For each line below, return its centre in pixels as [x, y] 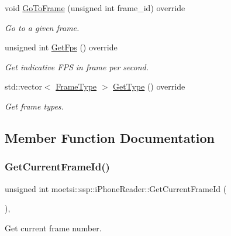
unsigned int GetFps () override [61, 47]
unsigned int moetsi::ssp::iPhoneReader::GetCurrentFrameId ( [116, 188]
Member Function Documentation [110, 137]
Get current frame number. [53, 228]
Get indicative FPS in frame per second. [77, 66]
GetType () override [149, 86]
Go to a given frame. [42, 27]
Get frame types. [34, 106]
